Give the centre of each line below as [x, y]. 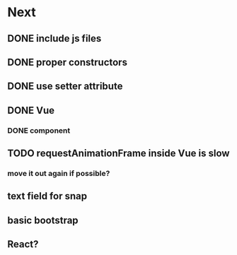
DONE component [39, 130]
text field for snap [47, 196]
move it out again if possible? [59, 173]
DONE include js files [54, 38]
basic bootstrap [43, 220]
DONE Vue [31, 110]
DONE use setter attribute [65, 87]
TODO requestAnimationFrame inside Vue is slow [118, 154]
